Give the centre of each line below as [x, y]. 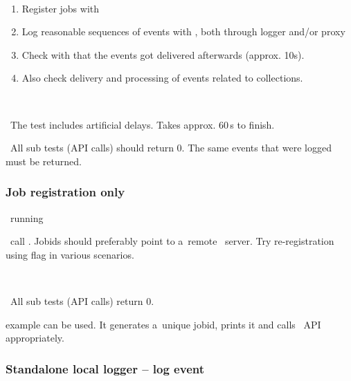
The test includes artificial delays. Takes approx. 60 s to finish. [142, 124]
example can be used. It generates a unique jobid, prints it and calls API [163, 324]
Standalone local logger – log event [105, 368]
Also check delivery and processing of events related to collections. [162, 78]
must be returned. [44, 161]
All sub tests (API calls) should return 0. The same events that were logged [171, 148]
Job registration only [65, 192]
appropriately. [35, 338]
